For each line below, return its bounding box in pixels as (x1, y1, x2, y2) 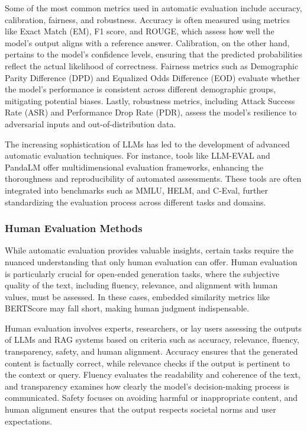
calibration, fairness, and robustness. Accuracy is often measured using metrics (5, 13, 290, 25)
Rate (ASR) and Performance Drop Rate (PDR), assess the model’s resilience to (5, 106, 296, 118)
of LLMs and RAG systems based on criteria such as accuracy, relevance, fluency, (5, 333, 299, 346)
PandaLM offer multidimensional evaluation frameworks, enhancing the (5, 160, 264, 173)
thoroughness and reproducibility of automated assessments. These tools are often (5, 172, 302, 185)
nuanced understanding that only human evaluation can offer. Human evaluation (5, 255, 298, 268)
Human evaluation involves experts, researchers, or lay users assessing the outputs (5, 321, 302, 334)
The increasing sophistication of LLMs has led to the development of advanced (5, 137, 290, 150)
